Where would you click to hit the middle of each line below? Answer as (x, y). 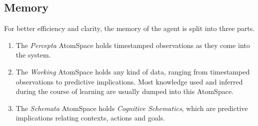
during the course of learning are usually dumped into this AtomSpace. (124, 91)
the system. (33, 55)
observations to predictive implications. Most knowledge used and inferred (129, 81)
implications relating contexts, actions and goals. (90, 118)
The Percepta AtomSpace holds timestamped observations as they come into (133, 45)
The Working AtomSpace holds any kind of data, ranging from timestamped (133, 71)
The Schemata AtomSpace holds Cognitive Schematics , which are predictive (132, 108)
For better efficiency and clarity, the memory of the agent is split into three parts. (129, 28)
